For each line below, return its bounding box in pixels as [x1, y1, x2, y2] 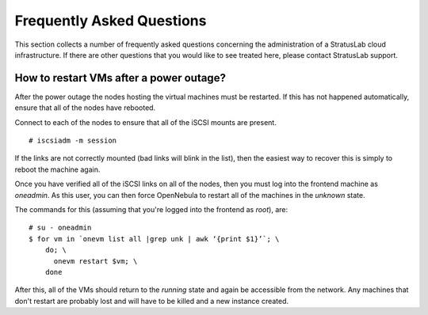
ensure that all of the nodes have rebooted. [14, 103, 156, 112]
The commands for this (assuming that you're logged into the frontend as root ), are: [14, 204, 289, 214]
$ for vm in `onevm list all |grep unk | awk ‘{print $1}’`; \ [29, 234, 280, 243]
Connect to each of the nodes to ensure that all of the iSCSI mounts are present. [14, 117, 277, 127]
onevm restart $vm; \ [53, 256, 138, 265]
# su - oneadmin [29, 223, 92, 233]
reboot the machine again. [14, 165, 101, 174]
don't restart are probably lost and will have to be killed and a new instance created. [14, 296, 289, 306]
